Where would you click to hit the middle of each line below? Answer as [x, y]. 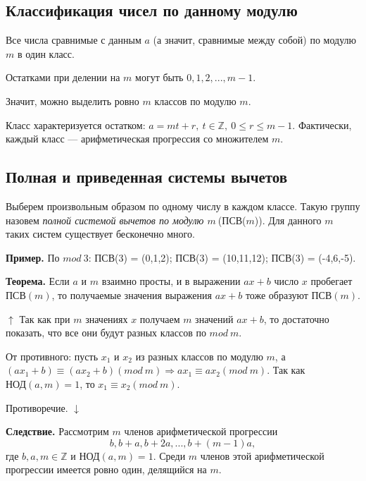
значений [214, 318]
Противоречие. [37, 407]
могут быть [159, 77]
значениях [107, 318]
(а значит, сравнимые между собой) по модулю [254, 40]
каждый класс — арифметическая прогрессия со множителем [137, 139]
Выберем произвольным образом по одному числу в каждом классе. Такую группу [183, 206]
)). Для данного [288, 220]
